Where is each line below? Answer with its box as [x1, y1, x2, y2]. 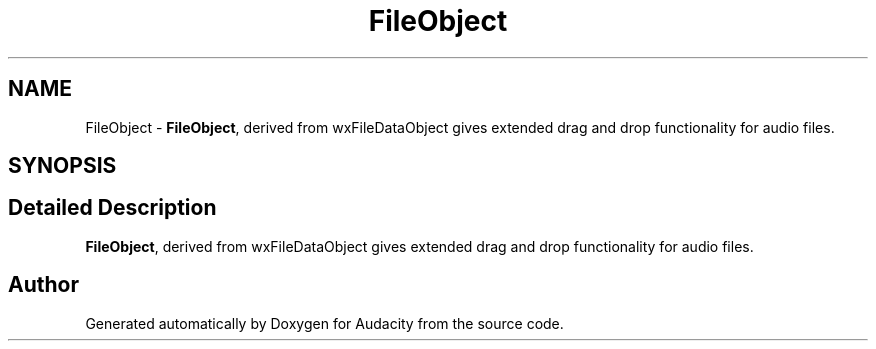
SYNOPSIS [8, 153, 117, 179]
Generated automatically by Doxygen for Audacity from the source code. [85, 314, 564, 332]
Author [8, 272, 79, 298]
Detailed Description [8, 195, 217, 221]
